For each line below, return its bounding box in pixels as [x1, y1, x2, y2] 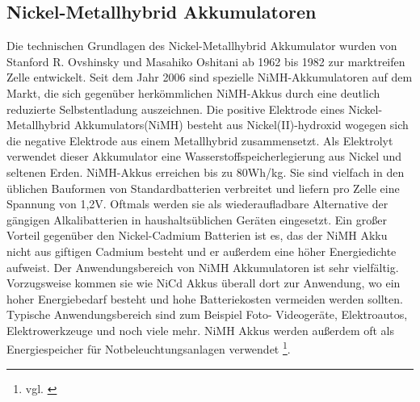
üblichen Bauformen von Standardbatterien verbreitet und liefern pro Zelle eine [6, 179, 400, 196]
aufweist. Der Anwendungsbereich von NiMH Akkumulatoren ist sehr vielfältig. [6, 258, 399, 275]
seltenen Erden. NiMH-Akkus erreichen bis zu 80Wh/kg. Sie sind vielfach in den [6, 163, 405, 180]
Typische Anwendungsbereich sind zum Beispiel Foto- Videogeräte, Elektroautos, [6, 306, 408, 323]
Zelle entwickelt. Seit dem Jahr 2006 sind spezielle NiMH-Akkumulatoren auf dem [6, 69, 413, 86]
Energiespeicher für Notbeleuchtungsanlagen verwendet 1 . [6, 338, 291, 358]
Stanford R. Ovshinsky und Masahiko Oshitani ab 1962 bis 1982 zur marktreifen [6, 52, 405, 69]
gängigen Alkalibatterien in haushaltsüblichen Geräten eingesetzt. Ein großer [6, 211, 387, 228]
